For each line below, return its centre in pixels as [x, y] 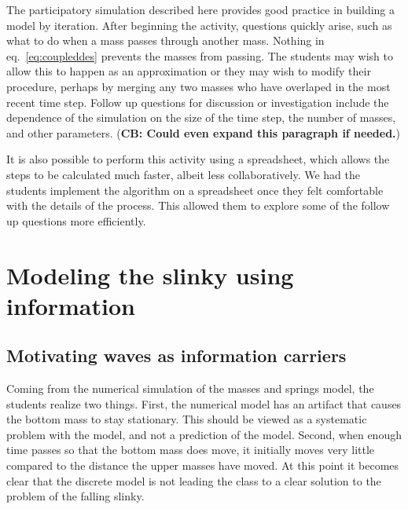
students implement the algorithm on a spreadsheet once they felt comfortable [195, 190]
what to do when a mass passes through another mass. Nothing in [165, 40]
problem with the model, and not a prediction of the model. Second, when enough [204, 434]
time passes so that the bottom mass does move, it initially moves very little [191, 450]
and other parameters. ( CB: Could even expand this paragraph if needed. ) [204, 132]
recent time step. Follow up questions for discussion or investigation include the [198, 102]
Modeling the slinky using [150, 275]
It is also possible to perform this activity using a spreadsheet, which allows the [198, 159]
